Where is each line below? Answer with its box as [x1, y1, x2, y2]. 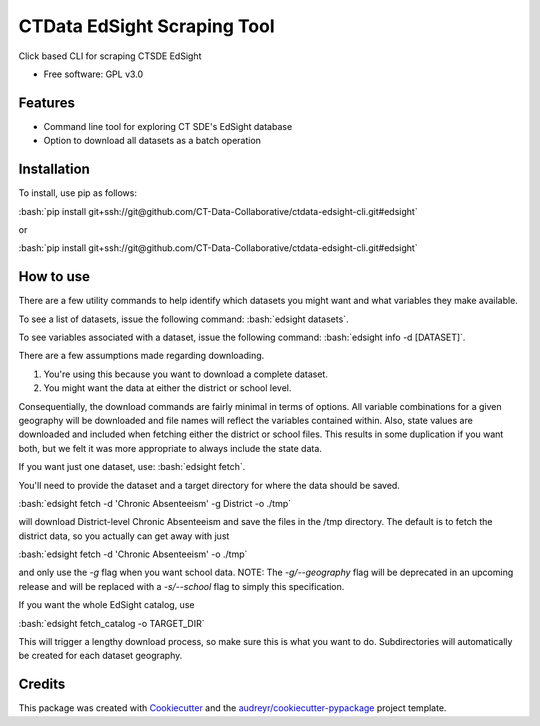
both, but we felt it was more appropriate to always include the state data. [18, 442, 322, 454]
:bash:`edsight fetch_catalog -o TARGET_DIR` [18, 617, 205, 629]
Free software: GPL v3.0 [43, 68, 144, 80]
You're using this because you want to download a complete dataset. [43, 368, 329, 380]
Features [18, 94, 75, 111]
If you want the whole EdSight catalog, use [18, 599, 195, 611]
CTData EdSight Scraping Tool [18, 15, 275, 37]
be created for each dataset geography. [18, 650, 183, 662]
